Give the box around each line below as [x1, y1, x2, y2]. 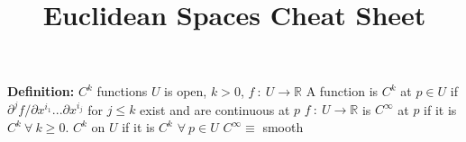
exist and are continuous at [140, 100, 290, 119]
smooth [262, 118, 304, 137]
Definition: [7, 82, 75, 101]
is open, [164, 82, 207, 101]
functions [96, 82, 148, 101]
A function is [306, 82, 379, 101]
